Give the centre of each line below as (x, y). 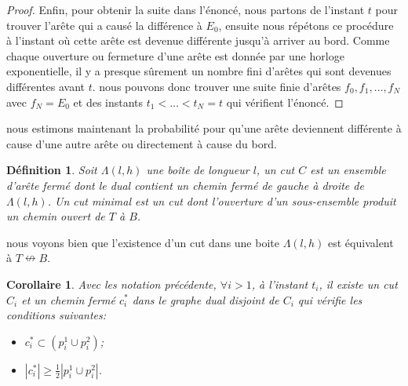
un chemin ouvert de (56, 216)
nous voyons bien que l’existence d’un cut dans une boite (143, 242)
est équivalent (361, 242)
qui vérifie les (330, 299)
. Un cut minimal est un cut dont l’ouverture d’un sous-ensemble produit (222, 200)
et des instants (108, 102)
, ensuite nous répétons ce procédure (306, 25)
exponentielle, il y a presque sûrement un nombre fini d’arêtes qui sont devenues (199, 71)
